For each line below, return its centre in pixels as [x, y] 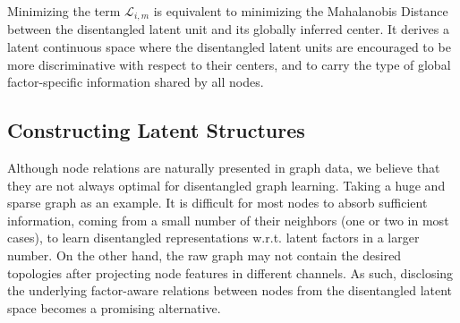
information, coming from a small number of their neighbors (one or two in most [228, 220]
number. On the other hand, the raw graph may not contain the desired [204, 255]
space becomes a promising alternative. [114, 307]
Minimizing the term [64, 11]
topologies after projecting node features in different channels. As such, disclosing [230, 272]
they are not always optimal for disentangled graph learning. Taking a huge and [226, 185]
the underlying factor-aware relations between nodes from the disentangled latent [230, 290]
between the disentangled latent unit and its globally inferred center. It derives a [228, 29]
